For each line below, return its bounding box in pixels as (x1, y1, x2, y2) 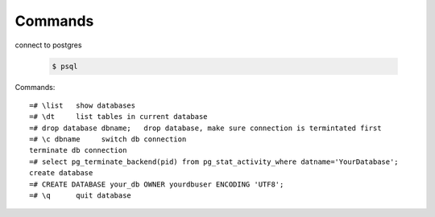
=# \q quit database (29, 191, 132, 200)
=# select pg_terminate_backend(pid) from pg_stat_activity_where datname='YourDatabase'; (29, 157, 399, 166)
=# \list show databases (29, 100, 136, 110)
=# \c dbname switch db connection (29, 135, 187, 144)
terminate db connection (29, 145, 127, 155)
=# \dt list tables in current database (29, 113, 209, 121)
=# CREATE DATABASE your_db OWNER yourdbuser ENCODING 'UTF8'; (29, 179, 284, 189)
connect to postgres (14, 40, 82, 50)
